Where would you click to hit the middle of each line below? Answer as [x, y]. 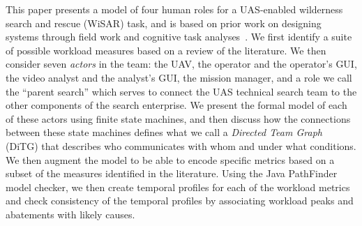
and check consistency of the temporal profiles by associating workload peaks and [180, 201]
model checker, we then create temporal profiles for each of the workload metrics [178, 187]
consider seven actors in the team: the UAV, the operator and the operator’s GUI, [181, 64]
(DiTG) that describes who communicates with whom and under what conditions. [181, 145]
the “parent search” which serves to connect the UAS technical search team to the [181, 91]
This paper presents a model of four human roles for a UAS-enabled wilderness [174, 9]
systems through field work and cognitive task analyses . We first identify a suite [179, 37]
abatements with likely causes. [70, 214]
